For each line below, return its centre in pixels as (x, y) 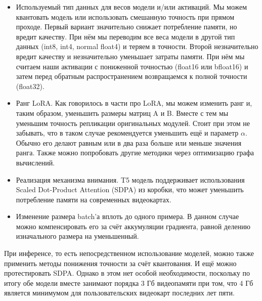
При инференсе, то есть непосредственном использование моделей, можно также (129, 253)
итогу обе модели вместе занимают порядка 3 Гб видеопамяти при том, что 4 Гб (129, 283)
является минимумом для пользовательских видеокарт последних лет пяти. (119, 293)
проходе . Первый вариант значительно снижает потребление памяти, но (126, 27)
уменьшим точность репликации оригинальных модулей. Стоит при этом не (133, 123)
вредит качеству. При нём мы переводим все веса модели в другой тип (125, 36)
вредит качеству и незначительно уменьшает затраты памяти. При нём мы (130, 56)
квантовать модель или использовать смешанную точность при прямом (125, 16)
